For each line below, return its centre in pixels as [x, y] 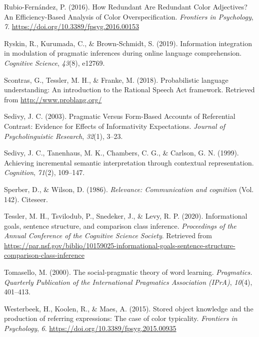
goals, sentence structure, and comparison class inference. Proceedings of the [120, 225]
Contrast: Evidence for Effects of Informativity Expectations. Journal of [114, 126]
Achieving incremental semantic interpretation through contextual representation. [129, 162]
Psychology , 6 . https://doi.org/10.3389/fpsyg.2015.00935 [90, 328]
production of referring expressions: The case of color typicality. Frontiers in [121, 318]
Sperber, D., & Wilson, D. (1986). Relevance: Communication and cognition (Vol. [129, 189]
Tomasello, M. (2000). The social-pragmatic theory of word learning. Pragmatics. [128, 272]
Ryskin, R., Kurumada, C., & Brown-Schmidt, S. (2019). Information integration [128, 43]
